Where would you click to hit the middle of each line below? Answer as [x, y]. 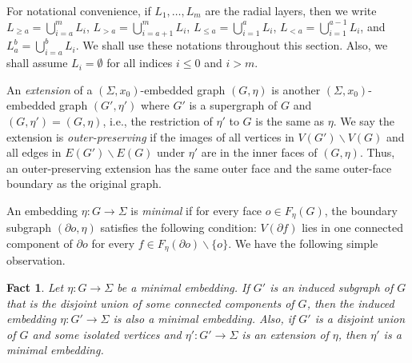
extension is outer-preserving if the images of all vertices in [150, 136]
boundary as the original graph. [84, 183]
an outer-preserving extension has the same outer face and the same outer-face [199, 168]
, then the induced [350, 303]
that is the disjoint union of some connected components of [150, 303]
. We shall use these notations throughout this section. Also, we [232, 45]
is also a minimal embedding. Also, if [204, 319]
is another [296, 89]
